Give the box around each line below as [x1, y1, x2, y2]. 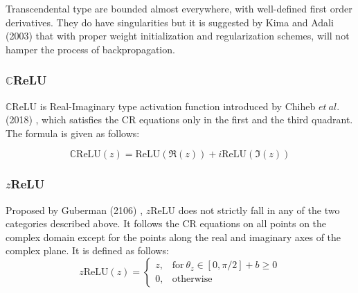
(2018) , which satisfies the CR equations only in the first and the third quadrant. [6, 112, 353, 127]
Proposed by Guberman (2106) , [6, 202, 143, 217]
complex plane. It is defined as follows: [6, 243, 169, 258]
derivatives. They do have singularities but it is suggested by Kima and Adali [6, 15, 334, 29]
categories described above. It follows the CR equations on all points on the [6, 216, 327, 231]
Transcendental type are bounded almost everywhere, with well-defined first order [6, 1, 352, 15]
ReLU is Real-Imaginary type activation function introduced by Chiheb [12, 98, 316, 113]
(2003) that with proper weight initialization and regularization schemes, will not [6, 28, 350, 43]
